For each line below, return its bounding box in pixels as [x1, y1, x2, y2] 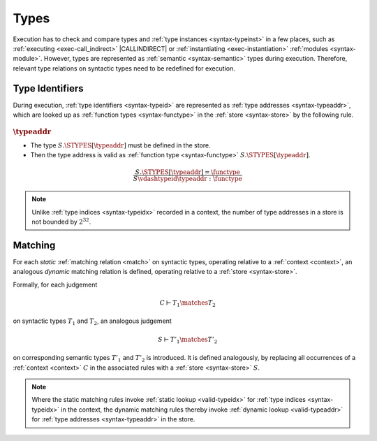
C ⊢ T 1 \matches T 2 [159, 298, 216, 308]
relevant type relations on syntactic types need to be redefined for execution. [13, 64, 235, 73]
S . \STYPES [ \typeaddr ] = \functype [135, 168, 241, 176]
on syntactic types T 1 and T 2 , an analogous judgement [13, 317, 172, 327]
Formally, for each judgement [13, 280, 98, 289]
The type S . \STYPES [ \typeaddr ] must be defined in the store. [30, 140, 211, 150]
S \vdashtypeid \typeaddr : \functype [133, 175, 242, 183]
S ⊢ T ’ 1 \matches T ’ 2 [158, 335, 218, 345]
